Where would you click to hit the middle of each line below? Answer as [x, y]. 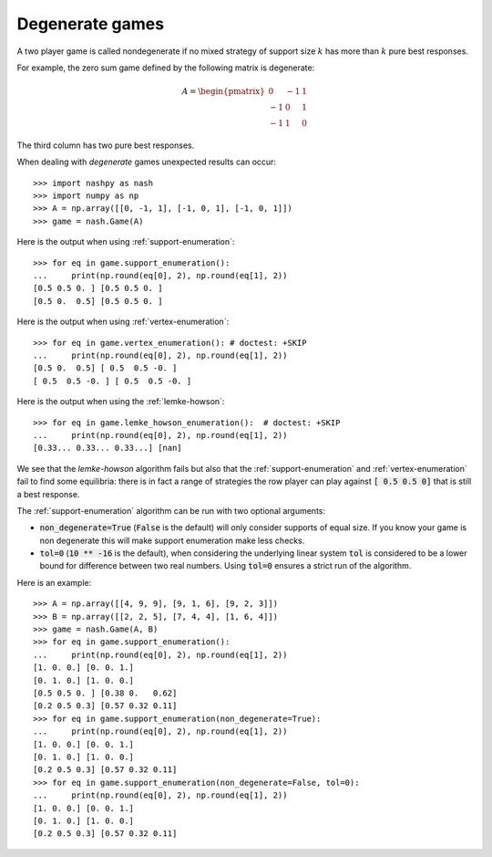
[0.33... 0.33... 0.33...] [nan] [108, 448]
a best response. [48, 494]
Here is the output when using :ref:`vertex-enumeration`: [123, 322]
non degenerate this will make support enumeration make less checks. [172, 540]
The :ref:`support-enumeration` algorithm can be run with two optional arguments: [171, 510]
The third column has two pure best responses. [106, 145]
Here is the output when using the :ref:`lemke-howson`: [121, 402]
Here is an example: [54, 582]
